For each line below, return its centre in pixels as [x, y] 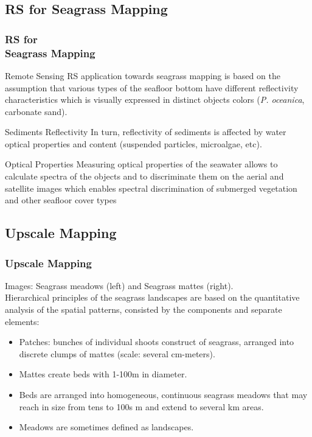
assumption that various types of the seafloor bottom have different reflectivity [152, 87]
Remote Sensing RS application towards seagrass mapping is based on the [143, 75]
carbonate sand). [36, 111]
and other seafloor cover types [61, 200]
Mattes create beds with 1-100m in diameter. [103, 374]
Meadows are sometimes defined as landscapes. [106, 427]
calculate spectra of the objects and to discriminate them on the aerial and [144, 176]
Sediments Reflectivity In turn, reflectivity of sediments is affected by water [146, 132]
